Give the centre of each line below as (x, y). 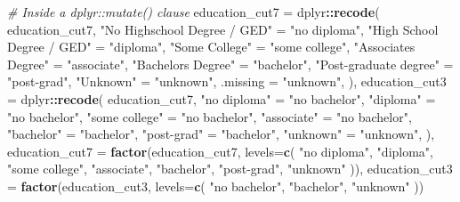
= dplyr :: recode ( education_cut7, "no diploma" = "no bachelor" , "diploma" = (222, 98)
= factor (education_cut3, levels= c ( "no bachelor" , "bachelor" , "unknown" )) (216, 186)
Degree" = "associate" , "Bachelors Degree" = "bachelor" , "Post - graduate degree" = (230, 64)
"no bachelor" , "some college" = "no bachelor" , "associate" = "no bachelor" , (210, 116)
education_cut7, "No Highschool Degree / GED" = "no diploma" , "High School (223, 29)
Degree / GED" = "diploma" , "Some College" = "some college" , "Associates (211, 47)
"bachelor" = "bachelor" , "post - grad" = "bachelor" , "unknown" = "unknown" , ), (221, 134)
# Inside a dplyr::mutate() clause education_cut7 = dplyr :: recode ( (194, 12)
